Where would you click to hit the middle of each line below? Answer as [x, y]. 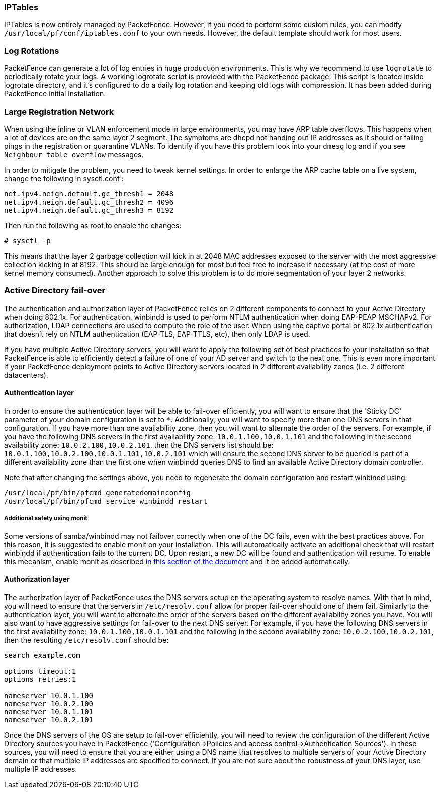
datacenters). [26, 375]
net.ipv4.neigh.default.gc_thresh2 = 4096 [89, 202]
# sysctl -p [27, 240]
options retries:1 [40, 679]
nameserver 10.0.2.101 [49, 719]
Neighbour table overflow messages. [74, 154]
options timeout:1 [40, 671]
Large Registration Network [59, 111]
